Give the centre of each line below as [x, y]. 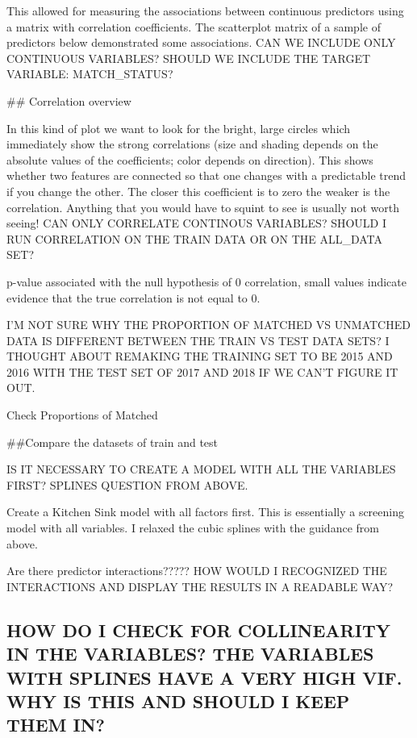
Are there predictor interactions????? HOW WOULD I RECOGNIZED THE [197, 571]
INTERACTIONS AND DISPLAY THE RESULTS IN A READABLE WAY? [200, 586]
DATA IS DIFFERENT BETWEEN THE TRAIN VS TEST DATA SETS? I [198, 340]
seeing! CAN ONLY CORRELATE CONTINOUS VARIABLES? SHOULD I [197, 223]
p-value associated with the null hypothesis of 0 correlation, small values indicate [206, 281]
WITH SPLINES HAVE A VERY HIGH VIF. [204, 677]
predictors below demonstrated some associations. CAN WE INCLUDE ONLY [201, 42]
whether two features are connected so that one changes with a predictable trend [206, 175]
